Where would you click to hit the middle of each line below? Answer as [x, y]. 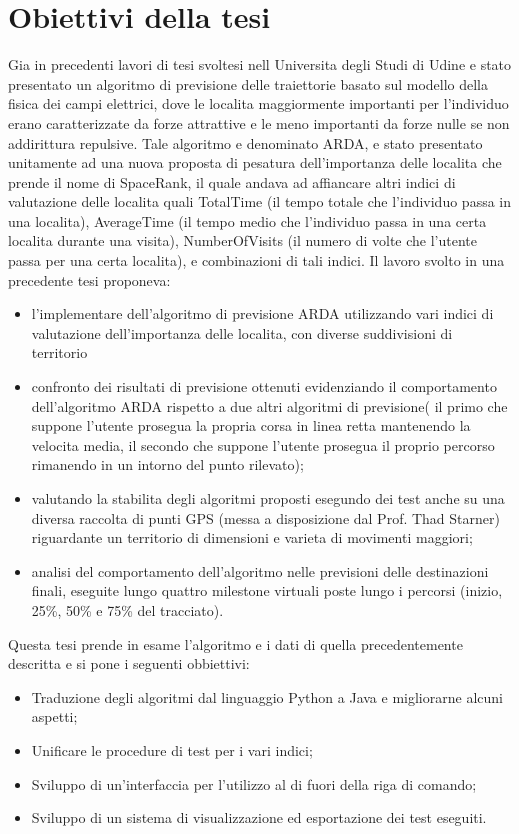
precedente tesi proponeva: [89, 279]
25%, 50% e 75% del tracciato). [127, 609]
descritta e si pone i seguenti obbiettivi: [129, 663]
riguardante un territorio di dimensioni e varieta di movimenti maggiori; [252, 537]
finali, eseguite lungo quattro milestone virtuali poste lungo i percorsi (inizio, [267, 590]
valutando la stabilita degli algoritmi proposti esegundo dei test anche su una [268, 498]
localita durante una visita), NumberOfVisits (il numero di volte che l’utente [242, 240]
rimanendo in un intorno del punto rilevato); [167, 464]
